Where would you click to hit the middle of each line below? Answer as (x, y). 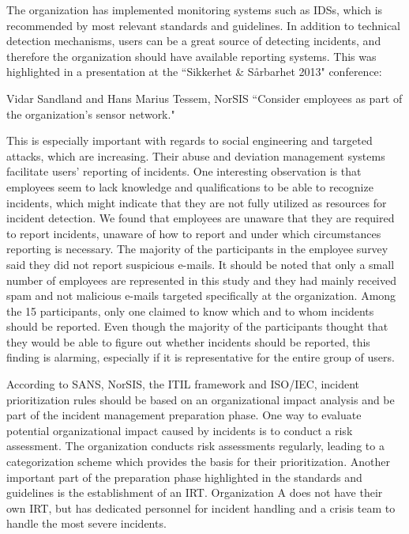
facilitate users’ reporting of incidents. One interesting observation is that (184, 171)
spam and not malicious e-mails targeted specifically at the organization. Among (201, 295)
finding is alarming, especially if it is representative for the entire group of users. (201, 357)
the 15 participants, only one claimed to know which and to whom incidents (190, 311)
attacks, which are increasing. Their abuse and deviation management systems (196, 155)
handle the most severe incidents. (86, 523)
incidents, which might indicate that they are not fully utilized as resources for (197, 202)
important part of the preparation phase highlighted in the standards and (184, 477)
